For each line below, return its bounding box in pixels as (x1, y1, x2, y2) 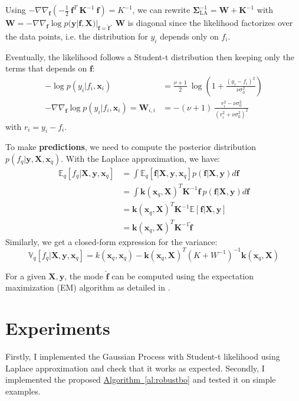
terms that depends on (5, 62, 87, 74)
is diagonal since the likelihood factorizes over (127, 17, 293, 28)
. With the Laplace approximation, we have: (61, 152, 220, 164)
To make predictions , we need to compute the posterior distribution (5, 141, 257, 153)
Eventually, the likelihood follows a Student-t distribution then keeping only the (5, 50, 295, 63)
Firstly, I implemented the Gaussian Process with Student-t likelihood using (5, 350, 280, 363)
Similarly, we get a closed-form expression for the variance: (5, 235, 218, 247)
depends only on (160, 30, 219, 42)
